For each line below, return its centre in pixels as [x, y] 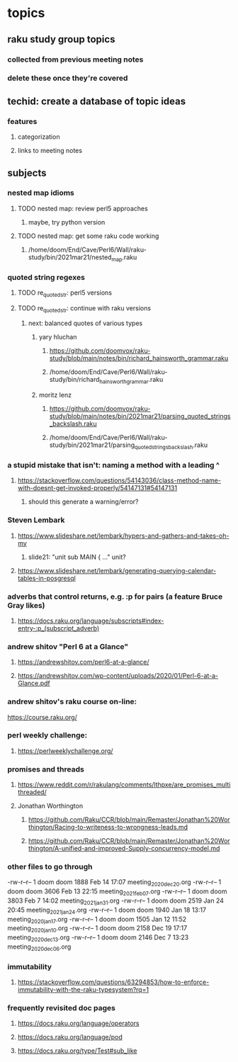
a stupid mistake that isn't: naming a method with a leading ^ [114, 465]
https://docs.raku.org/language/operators [78, 1023]
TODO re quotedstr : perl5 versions [64, 293]
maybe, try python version [67, 222]
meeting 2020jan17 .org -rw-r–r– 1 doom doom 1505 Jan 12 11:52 [97, 920]
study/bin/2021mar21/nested [70, 257]
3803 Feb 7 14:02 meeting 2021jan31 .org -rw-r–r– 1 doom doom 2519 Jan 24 [116, 901]
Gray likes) [26, 605]
